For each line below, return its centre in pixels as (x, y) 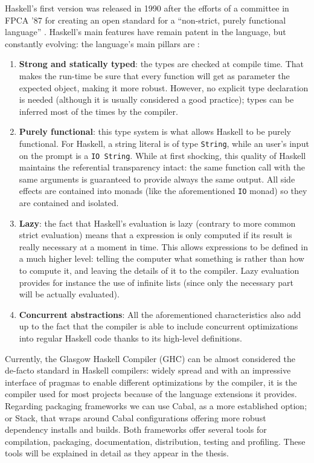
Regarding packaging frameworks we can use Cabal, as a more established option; (156, 406)
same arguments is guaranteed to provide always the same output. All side (157, 179)
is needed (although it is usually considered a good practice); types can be (156, 99)
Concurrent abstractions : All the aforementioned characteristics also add (160, 314)
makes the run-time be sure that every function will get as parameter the (154, 75)
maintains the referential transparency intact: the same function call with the (162, 167)
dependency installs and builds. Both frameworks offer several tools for (136, 429)
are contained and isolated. (69, 203)
